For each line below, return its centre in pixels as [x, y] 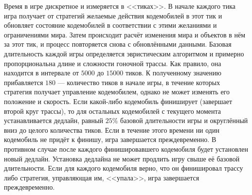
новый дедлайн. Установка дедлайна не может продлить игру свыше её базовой [122, 158]
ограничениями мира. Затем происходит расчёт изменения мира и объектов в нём [125, 34]
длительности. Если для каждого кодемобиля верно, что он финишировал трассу [124, 168]
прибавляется [24, 82]
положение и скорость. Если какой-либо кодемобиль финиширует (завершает [118, 101]
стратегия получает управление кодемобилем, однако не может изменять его [117, 92]
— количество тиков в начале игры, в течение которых [139, 82]
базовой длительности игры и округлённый [184, 120]
